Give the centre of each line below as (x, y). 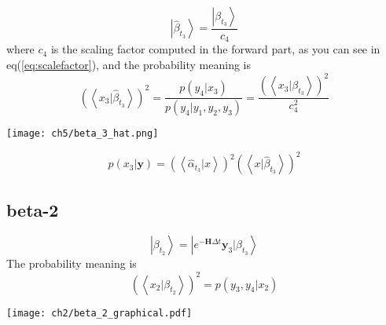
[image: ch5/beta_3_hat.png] (83, 134)
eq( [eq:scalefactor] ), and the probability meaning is (129, 65)
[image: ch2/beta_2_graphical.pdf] (99, 313)
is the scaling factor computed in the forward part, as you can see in (215, 49)
